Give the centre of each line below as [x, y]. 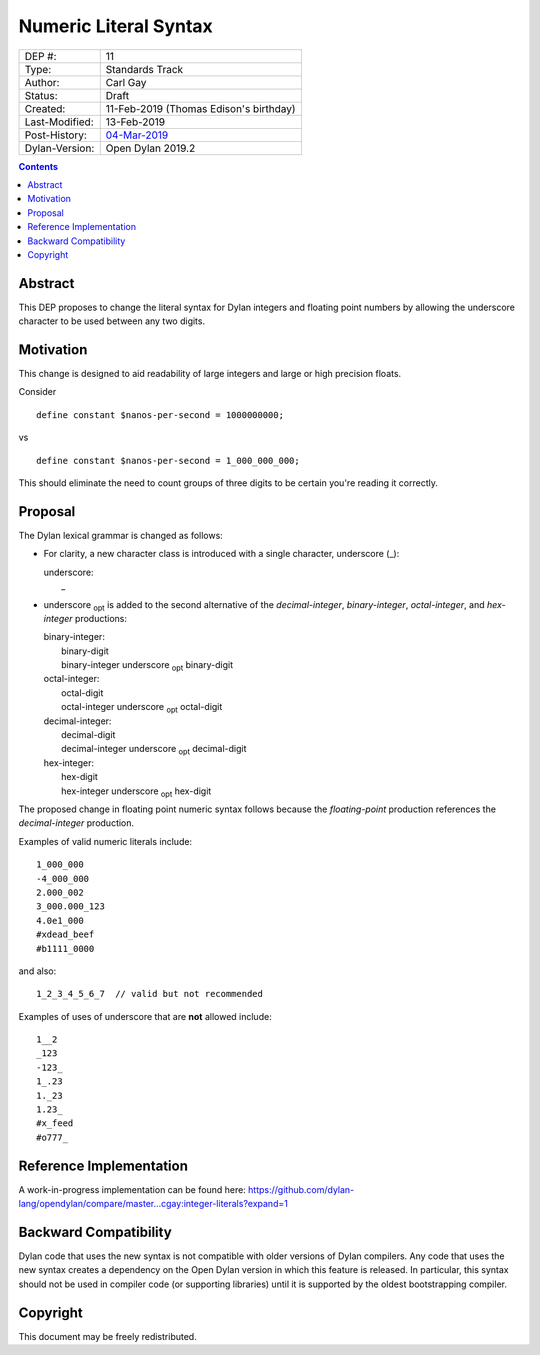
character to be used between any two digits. [111, 321]
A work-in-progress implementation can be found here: [132, 1189]
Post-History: [55, 135]
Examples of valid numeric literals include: [105, 841]
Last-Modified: [59, 122]
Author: [42, 82]
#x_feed [55, 1123]
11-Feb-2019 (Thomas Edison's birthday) [200, 108]
